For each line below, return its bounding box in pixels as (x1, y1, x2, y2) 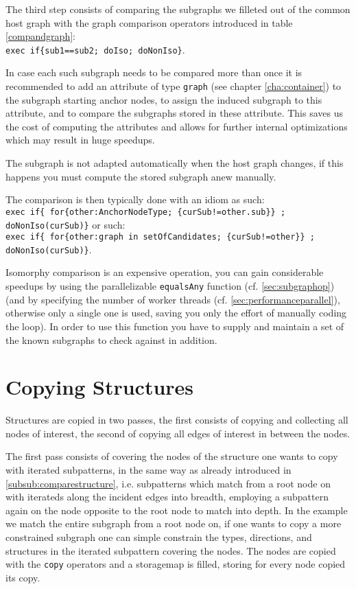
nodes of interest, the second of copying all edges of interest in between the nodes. (5, 426, 351, 440)
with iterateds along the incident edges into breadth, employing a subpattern (5, 489, 329, 504)
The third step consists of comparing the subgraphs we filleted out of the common (5, 2, 351, 16)
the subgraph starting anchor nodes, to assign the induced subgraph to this (5, 92, 322, 106)
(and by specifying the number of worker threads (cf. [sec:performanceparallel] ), (5, 292, 340, 306)
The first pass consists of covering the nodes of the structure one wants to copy (5, 449, 338, 463)
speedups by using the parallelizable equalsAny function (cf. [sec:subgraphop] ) (5, 279, 335, 293)
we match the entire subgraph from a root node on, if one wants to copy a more (5, 516, 342, 531)
